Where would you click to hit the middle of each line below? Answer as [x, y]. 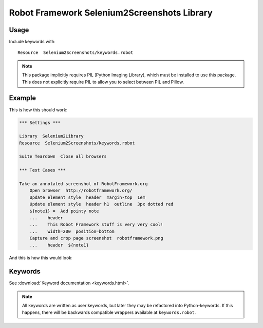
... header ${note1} [59, 245]
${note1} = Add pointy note [64, 211]
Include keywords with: [32, 42]
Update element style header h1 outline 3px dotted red [102, 204]
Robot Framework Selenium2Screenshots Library [111, 13]
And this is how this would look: [41, 258]
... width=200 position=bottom [72, 231]
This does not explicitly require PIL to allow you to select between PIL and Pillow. [103, 82]
